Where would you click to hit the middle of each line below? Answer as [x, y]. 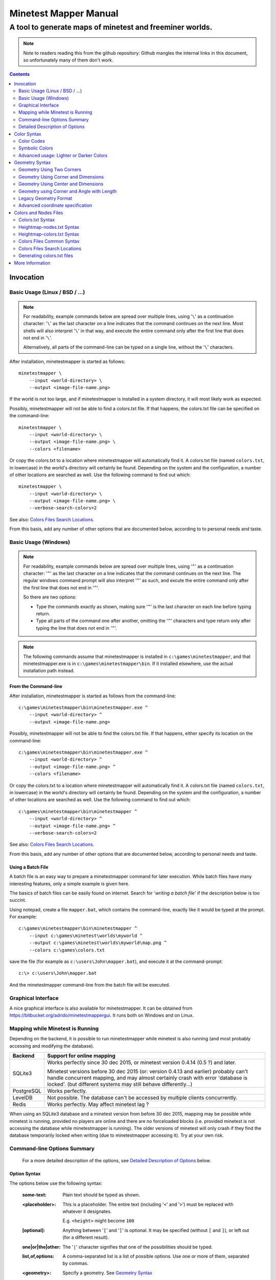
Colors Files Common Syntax [49, 241]
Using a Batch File [29, 867]
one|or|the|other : [41, 1247]
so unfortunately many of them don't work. [68, 60]
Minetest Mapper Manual [64, 13]
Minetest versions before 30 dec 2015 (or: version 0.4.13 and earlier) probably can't [147, 1072]
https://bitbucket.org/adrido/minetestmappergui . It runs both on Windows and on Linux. [102, 1015]
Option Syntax [25, 1174]
